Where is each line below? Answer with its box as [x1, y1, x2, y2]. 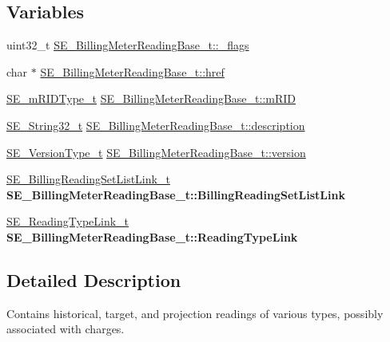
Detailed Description [6, 267, 181, 292]
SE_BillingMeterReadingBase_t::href [40, 63, 225, 80]
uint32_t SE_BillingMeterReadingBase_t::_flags [6, 37, 249, 53]
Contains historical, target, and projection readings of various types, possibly [6, 305, 384, 321]
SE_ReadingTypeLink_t [6, 213, 129, 230]
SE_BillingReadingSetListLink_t [6, 171, 170, 187]
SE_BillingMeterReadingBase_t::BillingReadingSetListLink [6, 186, 345, 202]
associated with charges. [6, 320, 125, 337]
